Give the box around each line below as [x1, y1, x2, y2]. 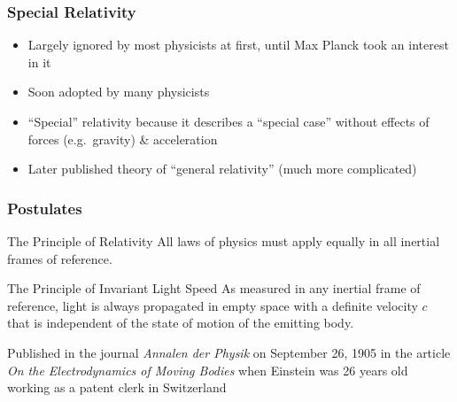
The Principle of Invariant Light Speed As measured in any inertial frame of [7, 279, 421, 298]
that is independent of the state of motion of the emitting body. [7, 313, 354, 332]
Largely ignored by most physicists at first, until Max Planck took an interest [27, 35, 449, 54]
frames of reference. [7, 249, 112, 267]
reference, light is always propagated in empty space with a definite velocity [7, 296, 418, 314]
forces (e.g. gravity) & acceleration [27, 129, 218, 148]
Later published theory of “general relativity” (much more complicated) [27, 159, 417, 178]
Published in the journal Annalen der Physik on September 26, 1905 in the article [7, 343, 451, 361]
